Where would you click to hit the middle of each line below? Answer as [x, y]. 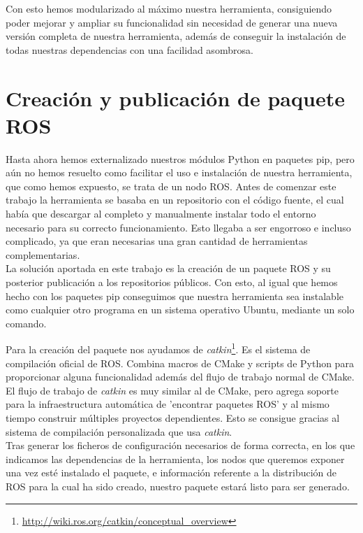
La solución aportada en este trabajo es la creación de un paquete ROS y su [168, 268]
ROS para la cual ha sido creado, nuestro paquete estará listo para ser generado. [178, 486]
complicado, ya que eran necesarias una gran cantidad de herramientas [157, 241]
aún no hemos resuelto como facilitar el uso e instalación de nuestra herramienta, [179, 172]
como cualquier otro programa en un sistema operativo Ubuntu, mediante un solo [180, 310]
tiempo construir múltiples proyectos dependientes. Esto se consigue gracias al [173, 418]
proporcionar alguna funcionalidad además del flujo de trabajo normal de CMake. [180, 377]
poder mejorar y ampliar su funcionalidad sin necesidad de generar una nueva [172, 22]
